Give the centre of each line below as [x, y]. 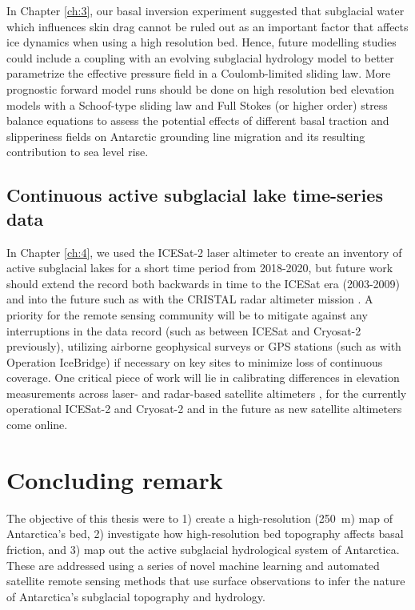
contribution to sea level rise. [78, 152]
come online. [37, 425]
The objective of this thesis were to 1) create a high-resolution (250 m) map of [200, 518]
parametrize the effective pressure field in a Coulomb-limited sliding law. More [199, 73]
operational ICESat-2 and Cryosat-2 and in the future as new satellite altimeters [204, 409]
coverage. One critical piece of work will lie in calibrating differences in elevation [203, 377]
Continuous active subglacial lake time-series [195, 195]
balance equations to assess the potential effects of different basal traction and [198, 120]
